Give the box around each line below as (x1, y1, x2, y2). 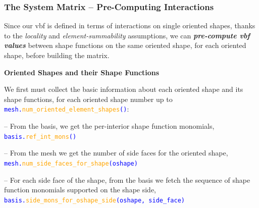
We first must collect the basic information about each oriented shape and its (4, 84, 243, 94)
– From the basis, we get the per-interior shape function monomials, (4, 121, 215, 131)
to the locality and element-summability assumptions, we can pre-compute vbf (4, 30, 250, 40)
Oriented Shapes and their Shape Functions (4, 67, 160, 77)
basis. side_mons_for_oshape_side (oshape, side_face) (4, 196, 185, 204)
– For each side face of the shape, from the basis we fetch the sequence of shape (4, 174, 250, 185)
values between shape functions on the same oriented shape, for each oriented (4, 40, 246, 50)
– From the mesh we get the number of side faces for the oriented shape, (4, 147, 228, 158)
